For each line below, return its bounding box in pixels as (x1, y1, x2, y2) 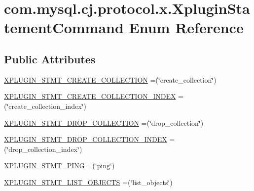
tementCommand (4, 17, 124, 38)
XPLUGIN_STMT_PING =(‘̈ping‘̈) (4, 160, 115, 171)
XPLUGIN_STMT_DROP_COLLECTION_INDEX (4, 134, 167, 144)
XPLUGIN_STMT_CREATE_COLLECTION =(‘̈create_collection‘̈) (4, 74, 217, 85)
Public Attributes (4, 51, 96, 66)
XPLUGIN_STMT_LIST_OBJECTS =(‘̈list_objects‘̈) (4, 177, 173, 187)
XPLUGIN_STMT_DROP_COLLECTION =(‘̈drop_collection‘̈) (4, 117, 204, 128)
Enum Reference (129, 17, 244, 38)
